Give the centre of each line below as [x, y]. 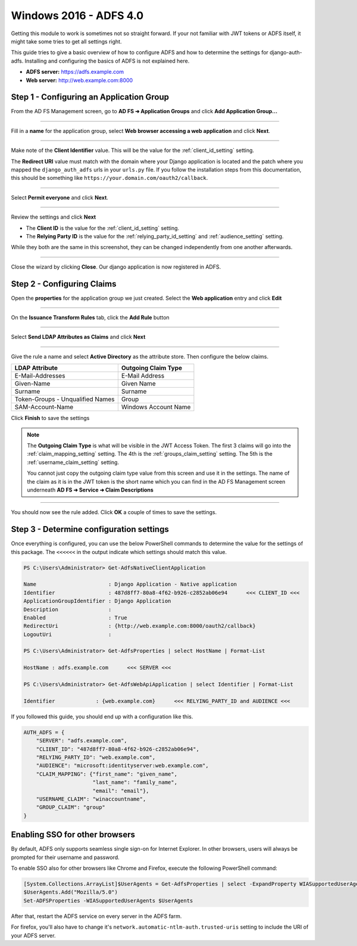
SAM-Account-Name [44, 407]
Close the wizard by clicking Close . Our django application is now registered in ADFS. [116, 267]
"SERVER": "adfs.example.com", [82, 741]
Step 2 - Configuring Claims [64, 284]
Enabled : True [75, 617]
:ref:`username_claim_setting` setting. [73, 462]
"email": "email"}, [121, 791]
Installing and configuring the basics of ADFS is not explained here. [107, 61]
